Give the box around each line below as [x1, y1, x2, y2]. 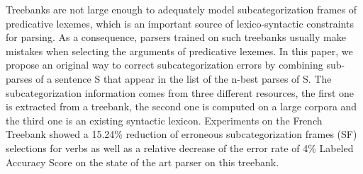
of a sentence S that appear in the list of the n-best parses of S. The [35, 71, 332, 86]
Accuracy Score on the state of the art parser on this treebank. [6, 154, 279, 169]
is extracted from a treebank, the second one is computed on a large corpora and [6, 99, 357, 114]
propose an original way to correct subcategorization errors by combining [6, 57, 323, 72]
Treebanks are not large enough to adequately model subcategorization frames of [6, 2, 357, 16]
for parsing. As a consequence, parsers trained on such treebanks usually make [6, 30, 346, 45]
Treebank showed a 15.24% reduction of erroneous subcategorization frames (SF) [6, 127, 357, 141]
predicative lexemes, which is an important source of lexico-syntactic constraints [6, 16, 354, 30]
